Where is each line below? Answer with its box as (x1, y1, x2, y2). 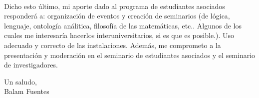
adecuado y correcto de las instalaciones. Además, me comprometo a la (4, 39, 221, 50)
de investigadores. (4, 59, 58, 70)
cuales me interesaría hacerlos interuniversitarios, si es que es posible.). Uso (4, 30, 235, 40)
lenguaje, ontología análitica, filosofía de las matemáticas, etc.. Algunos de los (4, 20, 242, 30)
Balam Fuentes (4, 86, 49, 96)
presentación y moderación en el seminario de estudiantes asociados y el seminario (4, 49, 256, 60)
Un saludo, (4, 76, 37, 86)
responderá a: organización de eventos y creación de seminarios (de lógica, (4, 10, 230, 21)
